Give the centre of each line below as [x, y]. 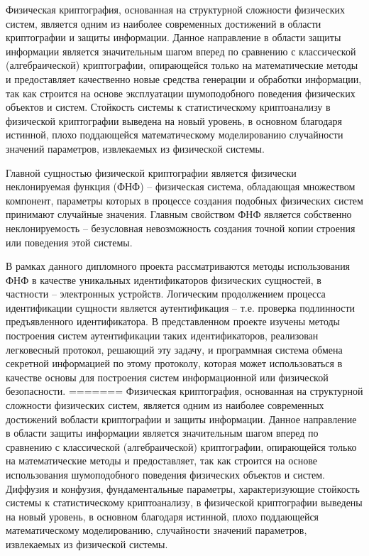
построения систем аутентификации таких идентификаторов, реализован [162, 336]
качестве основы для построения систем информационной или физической [167, 377]
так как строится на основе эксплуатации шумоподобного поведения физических [181, 93]
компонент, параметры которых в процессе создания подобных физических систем [184, 200]
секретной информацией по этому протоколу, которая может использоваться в [174, 363]
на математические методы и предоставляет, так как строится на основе [161, 460]
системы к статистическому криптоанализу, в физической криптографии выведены [184, 502]
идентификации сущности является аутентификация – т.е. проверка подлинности [181, 307]
